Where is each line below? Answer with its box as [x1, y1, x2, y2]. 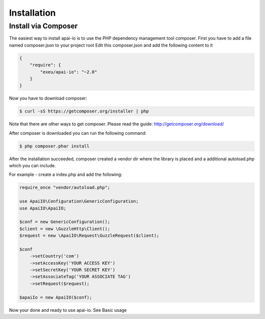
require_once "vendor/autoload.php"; [19, 185, 110, 191]
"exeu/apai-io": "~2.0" [40, 69, 98, 74]
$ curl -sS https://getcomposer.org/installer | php [19, 108, 149, 114]
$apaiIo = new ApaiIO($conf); [19, 294, 92, 300]
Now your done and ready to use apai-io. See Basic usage [9, 307, 127, 313]
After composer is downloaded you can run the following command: [9, 130, 147, 136]
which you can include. [9, 163, 56, 169]
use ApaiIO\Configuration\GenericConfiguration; [19, 198, 139, 204]
